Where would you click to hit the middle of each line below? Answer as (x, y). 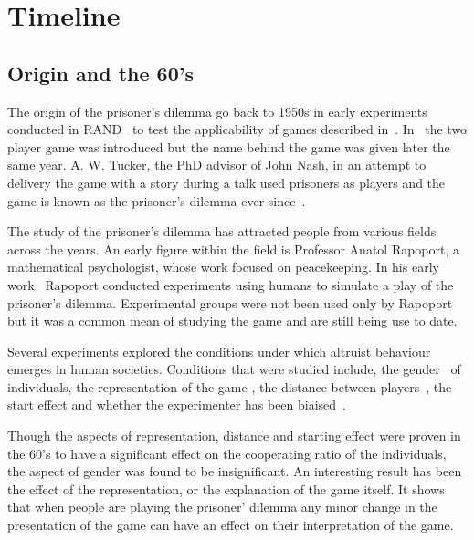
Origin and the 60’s (100, 73)
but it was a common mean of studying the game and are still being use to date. (232, 321)
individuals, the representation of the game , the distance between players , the (230, 386)
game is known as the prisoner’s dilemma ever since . (157, 200)
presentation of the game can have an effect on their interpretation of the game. (231, 525)
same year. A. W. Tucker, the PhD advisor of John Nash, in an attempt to (217, 165)
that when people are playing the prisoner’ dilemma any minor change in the (222, 507)
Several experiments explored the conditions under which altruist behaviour (219, 351)
